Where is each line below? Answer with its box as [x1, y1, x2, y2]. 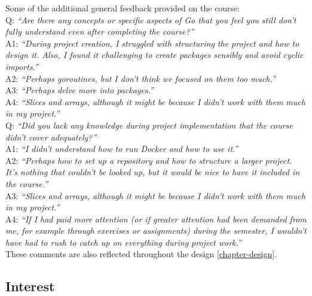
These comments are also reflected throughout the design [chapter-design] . [5, 248, 277, 260]
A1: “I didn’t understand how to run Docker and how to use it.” [5, 142, 238, 155]
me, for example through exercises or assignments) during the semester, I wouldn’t [5, 224, 307, 237]
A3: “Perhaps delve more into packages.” [5, 84, 154, 96]
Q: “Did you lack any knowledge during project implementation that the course [5, 118, 293, 131]
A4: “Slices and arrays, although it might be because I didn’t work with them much [5, 95, 305, 108]
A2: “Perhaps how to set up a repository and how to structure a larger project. [5, 154, 292, 166]
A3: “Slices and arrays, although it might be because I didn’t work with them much [5, 189, 305, 202]
